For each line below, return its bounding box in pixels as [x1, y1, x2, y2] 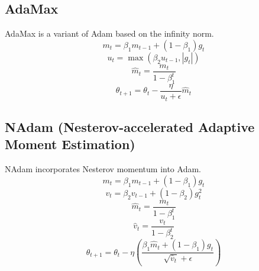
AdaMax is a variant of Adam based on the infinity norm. [5, 27, 214, 40]
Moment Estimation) [5, 135, 135, 153]
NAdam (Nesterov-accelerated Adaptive [5, 117, 255, 135]
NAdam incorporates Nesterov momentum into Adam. [5, 163, 201, 175]
